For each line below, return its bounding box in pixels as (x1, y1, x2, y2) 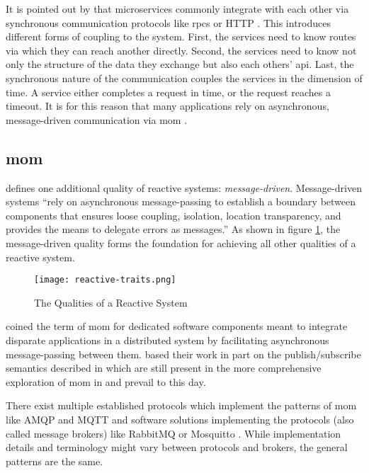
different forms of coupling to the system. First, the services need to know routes (6, 29, 356, 44)
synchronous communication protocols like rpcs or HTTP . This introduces (6, 15, 331, 30)
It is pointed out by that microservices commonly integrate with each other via (6, 1, 349, 16)
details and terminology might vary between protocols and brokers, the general (6, 440, 348, 455)
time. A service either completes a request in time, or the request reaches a (6, 84, 331, 99)
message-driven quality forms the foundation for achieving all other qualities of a (6, 235, 356, 250)
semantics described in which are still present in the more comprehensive (6, 360, 322, 375)
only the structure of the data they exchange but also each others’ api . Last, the (6, 57, 354, 72)
